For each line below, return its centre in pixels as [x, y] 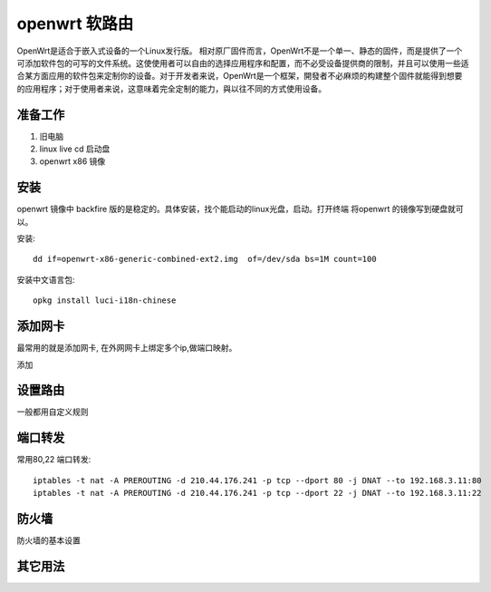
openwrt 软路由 [75, 24]
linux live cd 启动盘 [75, 149]
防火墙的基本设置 [48, 540]
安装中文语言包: [46, 279]
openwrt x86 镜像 [72, 161]
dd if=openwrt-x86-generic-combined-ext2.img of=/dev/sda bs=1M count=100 [205, 259]
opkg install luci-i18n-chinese [105, 301]
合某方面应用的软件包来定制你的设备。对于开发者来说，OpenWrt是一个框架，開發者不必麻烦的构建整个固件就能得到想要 [240, 76]
